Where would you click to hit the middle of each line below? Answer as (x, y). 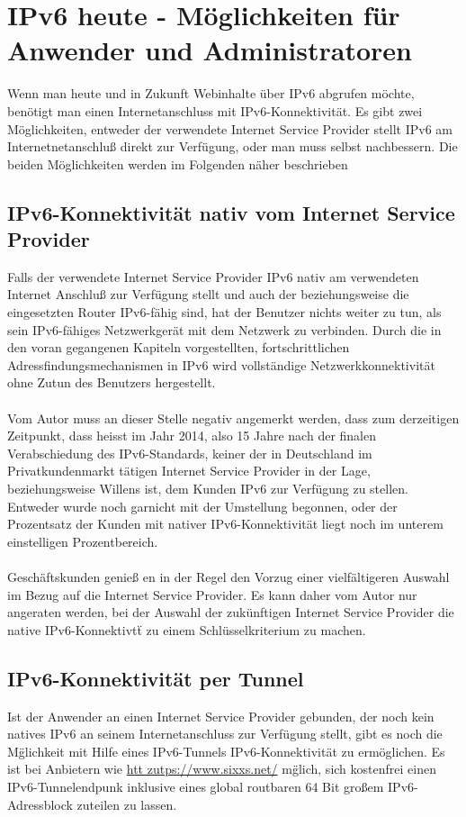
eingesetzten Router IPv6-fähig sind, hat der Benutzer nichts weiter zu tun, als (224, 312)
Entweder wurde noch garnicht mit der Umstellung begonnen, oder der (202, 506)
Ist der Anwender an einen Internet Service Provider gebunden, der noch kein (221, 716)
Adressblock (40, 804)
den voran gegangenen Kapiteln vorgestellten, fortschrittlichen (179, 347)
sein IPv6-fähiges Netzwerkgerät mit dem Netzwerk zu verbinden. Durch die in (224, 329)
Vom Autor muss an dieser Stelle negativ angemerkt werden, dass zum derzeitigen (233, 418)
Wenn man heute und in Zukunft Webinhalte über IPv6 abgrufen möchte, (211, 93)
